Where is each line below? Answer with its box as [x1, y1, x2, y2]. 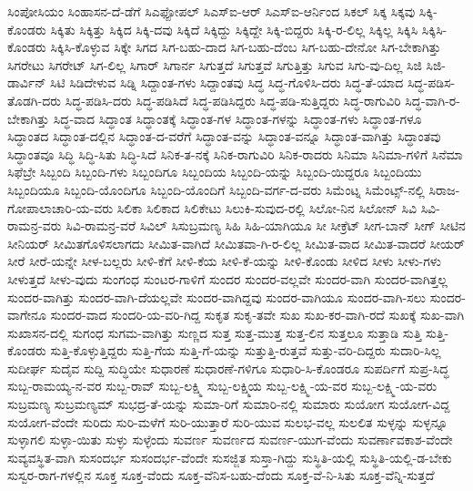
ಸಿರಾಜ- [428, 179, 460, 199]
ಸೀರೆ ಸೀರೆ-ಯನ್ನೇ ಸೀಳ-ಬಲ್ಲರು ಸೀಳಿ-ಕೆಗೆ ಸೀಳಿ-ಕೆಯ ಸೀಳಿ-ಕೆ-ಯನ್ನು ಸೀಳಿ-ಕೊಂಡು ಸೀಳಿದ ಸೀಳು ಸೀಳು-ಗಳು [7, 251, 441, 271]
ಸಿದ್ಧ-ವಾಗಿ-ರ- [405, 90, 460, 109]
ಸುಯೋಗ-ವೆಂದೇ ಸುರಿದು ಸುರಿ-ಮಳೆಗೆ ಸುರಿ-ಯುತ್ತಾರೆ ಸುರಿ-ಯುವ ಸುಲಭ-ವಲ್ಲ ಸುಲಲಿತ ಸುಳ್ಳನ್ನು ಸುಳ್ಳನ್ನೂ [7, 412, 448, 431]
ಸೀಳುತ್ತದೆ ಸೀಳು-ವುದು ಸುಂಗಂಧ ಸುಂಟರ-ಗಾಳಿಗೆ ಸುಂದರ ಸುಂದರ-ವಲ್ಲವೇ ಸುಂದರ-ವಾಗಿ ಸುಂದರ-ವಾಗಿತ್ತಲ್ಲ [7, 269, 448, 288]
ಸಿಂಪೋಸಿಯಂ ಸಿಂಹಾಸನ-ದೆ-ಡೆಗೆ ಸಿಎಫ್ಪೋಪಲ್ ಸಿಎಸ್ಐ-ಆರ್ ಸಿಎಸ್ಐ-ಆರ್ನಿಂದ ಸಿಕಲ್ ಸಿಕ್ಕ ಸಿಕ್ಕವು [7, 2, 416, 20]
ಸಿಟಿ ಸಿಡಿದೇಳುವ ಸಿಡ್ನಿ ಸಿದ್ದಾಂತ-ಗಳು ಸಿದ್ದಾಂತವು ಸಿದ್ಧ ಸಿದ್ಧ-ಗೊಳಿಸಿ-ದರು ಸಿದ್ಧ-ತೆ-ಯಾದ [50, 73, 404, 92]
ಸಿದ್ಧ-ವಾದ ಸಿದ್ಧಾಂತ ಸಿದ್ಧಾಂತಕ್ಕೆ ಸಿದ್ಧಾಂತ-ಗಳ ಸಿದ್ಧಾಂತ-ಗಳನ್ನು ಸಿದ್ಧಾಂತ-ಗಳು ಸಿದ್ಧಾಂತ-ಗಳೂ [53, 108, 422, 128]
